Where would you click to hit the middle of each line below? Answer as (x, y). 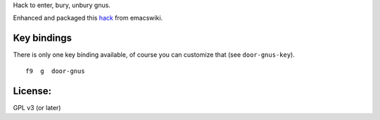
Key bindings (43, 38)
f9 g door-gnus (55, 71)
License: (32, 91)
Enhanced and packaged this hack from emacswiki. (88, 18)
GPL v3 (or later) (37, 107)
